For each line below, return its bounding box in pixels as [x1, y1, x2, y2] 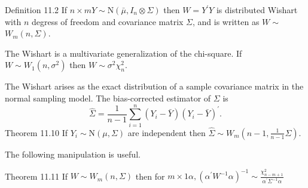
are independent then [127, 126, 206, 138]
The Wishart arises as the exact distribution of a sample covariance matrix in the [5, 80, 304, 93]
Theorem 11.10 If [5, 126, 68, 138]
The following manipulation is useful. [5, 147, 141, 160]
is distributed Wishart [216, 4, 298, 16]
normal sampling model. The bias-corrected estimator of [5, 91, 211, 104]
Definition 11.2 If [5, 4, 68, 16]
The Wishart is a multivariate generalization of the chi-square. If [5, 47, 242, 59]
